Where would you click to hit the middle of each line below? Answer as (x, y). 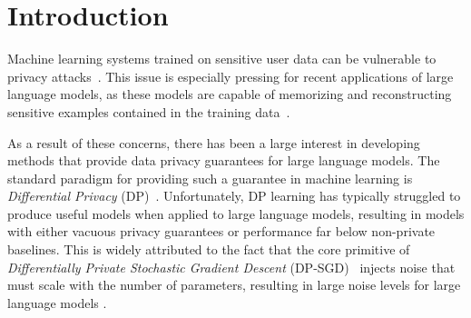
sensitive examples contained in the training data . (149, 111)
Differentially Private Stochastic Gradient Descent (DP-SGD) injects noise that (231, 267)
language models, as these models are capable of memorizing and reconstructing (230, 94)
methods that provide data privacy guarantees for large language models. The (224, 160)
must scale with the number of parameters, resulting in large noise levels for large (234, 285)
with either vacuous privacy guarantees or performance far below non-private (221, 231)
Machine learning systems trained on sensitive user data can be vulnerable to (222, 59)
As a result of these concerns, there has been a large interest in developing (214, 142)
